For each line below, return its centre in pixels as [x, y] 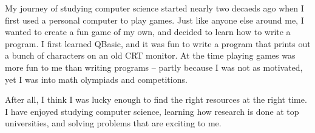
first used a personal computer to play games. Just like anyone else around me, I [154, 20]
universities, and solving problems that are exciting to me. [113, 123]
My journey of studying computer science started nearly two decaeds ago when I [154, 8]
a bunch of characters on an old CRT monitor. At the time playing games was [150, 55]
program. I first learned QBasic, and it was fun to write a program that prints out [158, 43]
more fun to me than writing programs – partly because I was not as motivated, [154, 67]
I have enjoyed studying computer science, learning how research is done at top [152, 111]
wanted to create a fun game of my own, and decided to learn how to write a [148, 32]
